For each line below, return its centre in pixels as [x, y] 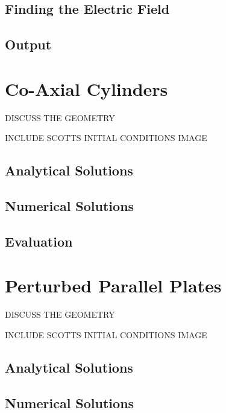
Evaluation [39, 241]
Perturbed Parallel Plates [113, 285]
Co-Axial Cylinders [86, 88]
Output [28, 44]
